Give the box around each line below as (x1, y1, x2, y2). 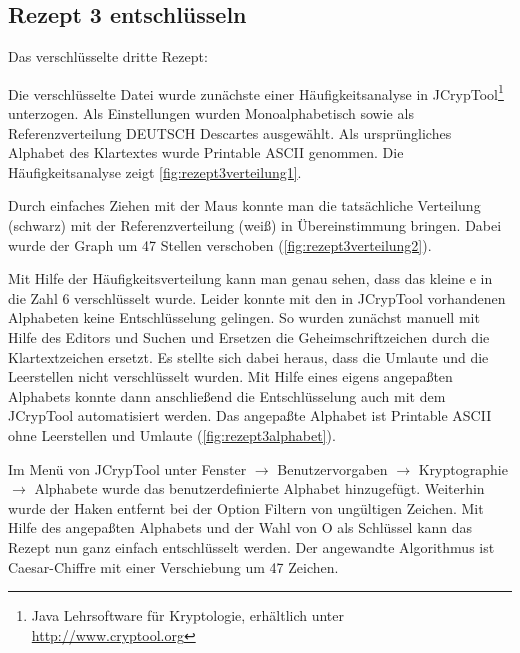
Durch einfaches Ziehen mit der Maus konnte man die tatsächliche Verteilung (8, 195, 481, 216)
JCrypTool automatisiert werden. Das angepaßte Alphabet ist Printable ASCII (8, 405, 492, 426)
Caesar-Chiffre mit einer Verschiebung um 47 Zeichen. (8, 556, 339, 577)
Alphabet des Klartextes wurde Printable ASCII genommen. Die (8, 142, 404, 163)
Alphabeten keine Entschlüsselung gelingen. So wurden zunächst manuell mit (8, 307, 480, 328)
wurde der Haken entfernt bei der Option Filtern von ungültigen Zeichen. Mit (8, 497, 484, 518)
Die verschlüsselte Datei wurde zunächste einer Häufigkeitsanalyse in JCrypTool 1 (8, 80, 504, 104)
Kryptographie (418, 458, 508, 479)
